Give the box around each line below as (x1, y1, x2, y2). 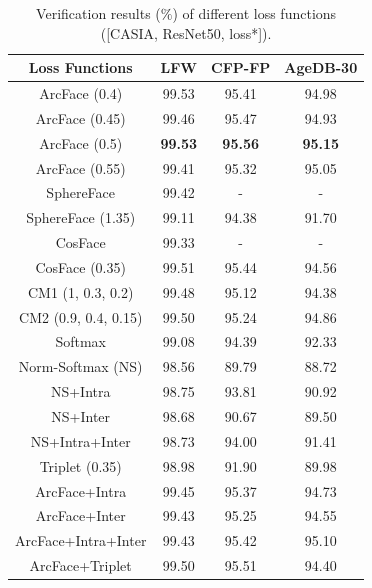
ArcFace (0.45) (35, 107, 126, 128)
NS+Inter (51, 406, 111, 426)
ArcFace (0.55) (35, 157, 126, 178)
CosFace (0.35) (35, 256, 126, 277)
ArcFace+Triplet (29, 555, 132, 576)
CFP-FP (211, 57, 271, 78)
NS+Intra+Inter (30, 430, 131, 451)
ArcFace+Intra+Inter (15, 530, 147, 551)
